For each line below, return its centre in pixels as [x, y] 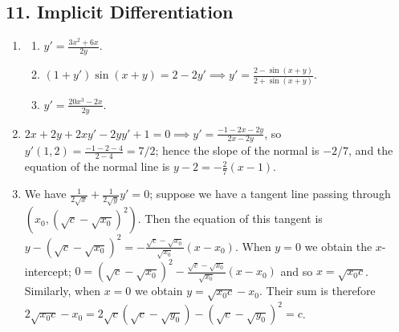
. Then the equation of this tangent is [230, 219]
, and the [371, 150]
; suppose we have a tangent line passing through [270, 194]
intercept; [48, 271]
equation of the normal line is [97, 166]
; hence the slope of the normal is [237, 150]
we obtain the [338, 246]
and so [297, 271]
